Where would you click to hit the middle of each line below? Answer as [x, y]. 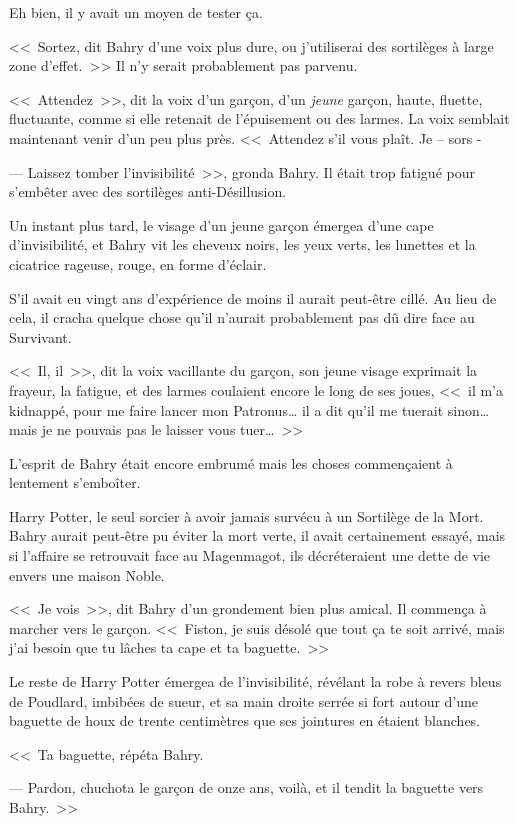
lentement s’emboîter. [75, 482]
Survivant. [40, 336]
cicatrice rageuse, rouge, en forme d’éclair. [138, 263]
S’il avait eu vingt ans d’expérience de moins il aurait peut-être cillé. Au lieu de [253, 297]
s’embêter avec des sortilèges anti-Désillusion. [148, 191]
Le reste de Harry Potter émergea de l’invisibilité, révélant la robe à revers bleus [255, 681]
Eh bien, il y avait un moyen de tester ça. [136, 12]
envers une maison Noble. [87, 574]
